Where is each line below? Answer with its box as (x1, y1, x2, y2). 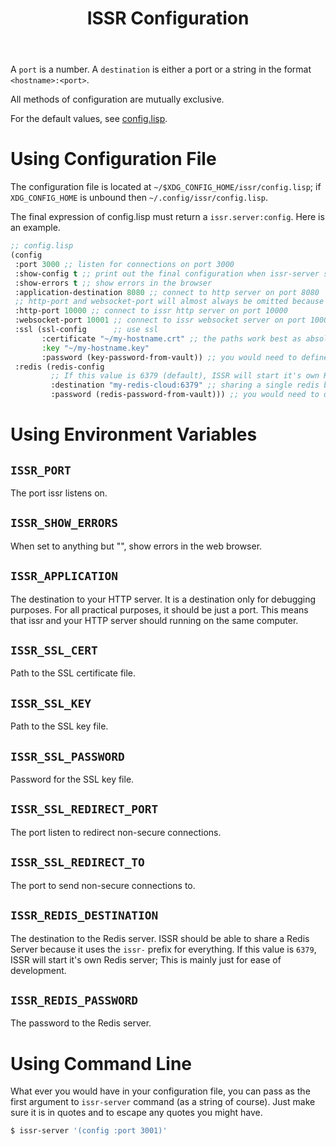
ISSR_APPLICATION (10, 569, 118, 584)
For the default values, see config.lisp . (10, 113, 168, 125)
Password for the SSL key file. (10, 773, 135, 786)
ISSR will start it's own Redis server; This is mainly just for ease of (10, 953, 282, 966)
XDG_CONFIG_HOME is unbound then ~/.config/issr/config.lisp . (10, 192, 269, 204)
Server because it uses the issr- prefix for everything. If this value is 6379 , (10, 943, 317, 955)
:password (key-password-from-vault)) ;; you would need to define (41, 352, 329, 362)
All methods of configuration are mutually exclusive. (10, 93, 225, 106)
